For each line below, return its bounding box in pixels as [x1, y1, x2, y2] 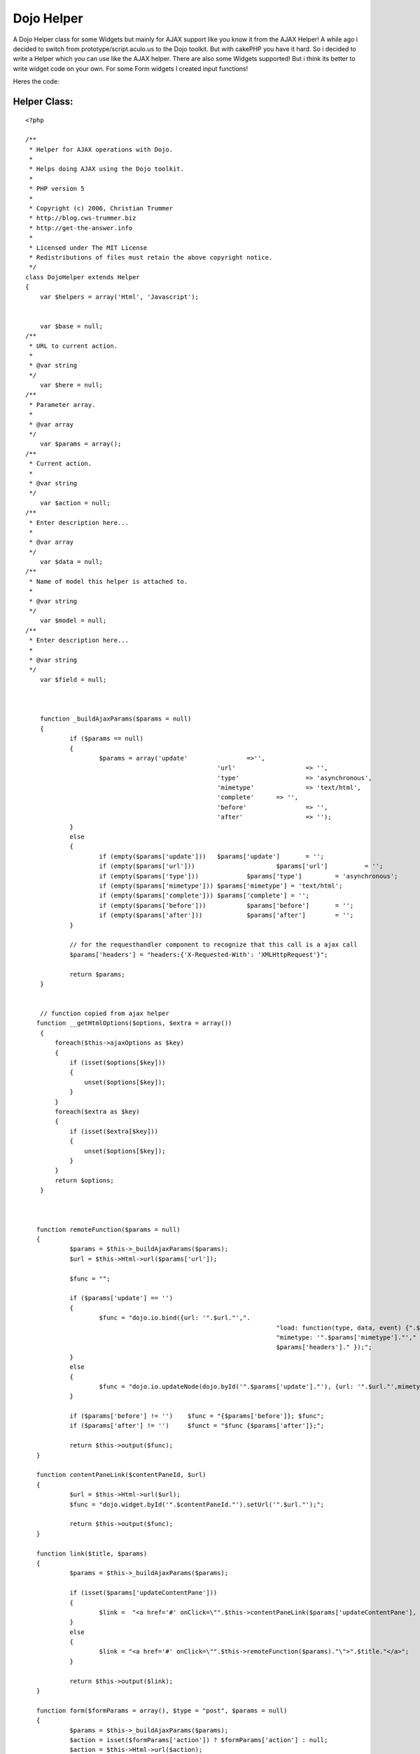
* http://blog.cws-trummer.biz [29, 214, 136, 222]
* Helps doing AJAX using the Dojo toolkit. [29, 165, 185, 173]
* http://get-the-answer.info [29, 224, 133, 232]
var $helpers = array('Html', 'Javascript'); [39, 293, 199, 301]
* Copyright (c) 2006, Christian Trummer [29, 204, 174, 213]
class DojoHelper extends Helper [25, 273, 140, 281]
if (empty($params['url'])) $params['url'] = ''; [99, 862, 384, 870]
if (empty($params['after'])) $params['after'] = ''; [99, 911, 354, 919]
